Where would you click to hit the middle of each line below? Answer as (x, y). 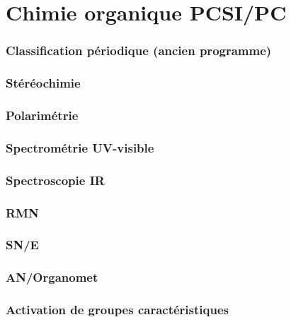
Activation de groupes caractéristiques (117, 310)
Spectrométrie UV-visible (80, 147)
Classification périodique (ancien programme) (139, 50)
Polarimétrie (42, 115)
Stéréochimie (43, 83)
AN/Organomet (52, 277)
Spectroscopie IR (55, 180)
